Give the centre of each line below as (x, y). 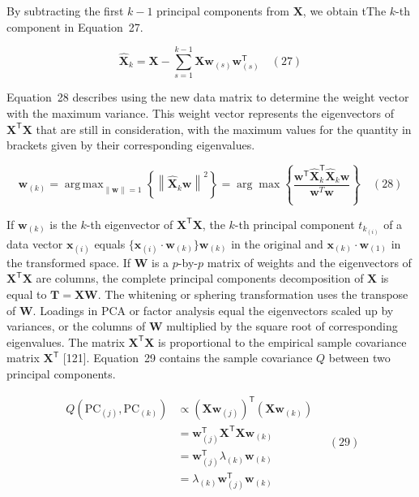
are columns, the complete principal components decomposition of (200, 278)
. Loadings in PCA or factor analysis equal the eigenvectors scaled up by (213, 310)
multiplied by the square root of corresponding (282, 326)
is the (63, 224)
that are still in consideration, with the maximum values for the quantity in (224, 129)
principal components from (223, 11)
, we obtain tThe (344, 11)
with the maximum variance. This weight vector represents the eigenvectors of (200, 112)
